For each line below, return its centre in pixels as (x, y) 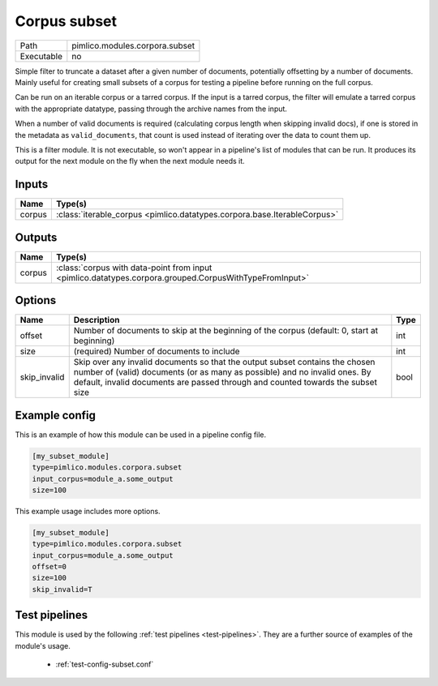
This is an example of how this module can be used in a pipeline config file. (141, 435)
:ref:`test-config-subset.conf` (105, 664)
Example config (56, 415)
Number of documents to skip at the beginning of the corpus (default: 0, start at (226, 331)
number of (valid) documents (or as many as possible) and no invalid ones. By (222, 372)
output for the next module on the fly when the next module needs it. (130, 161)
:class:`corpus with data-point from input (134, 268)
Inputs (32, 184)
